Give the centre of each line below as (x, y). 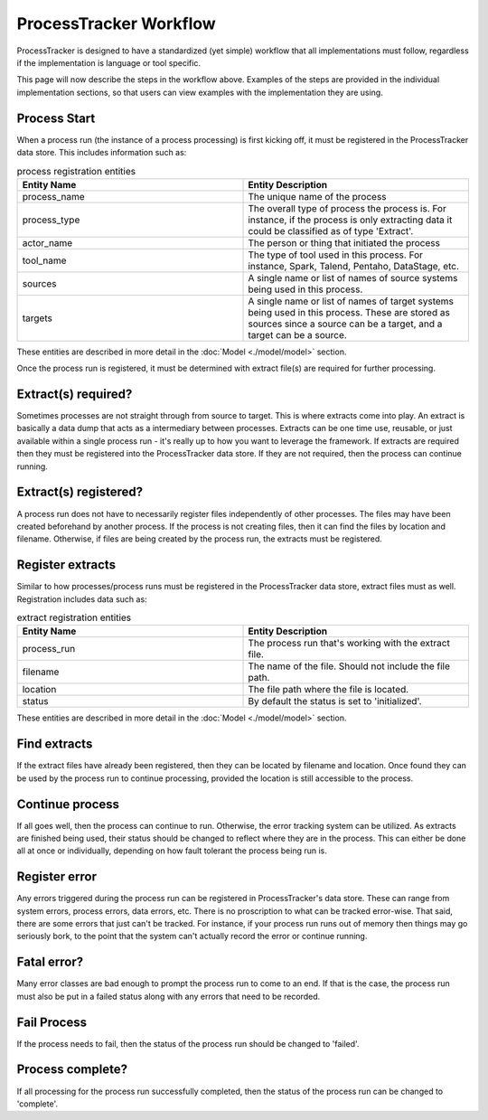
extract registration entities (74, 617)
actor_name (47, 242)
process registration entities (76, 171)
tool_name (44, 260)
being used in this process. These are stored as (349, 312)
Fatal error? (50, 962)
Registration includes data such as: (82, 599)
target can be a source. (297, 334)
